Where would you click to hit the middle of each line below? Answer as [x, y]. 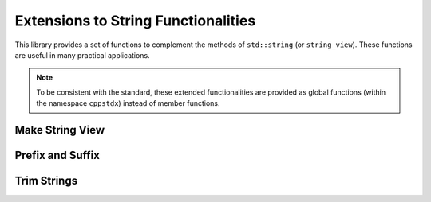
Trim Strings [46, 180]
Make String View [60, 130]
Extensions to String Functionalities [135, 21]
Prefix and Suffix [57, 155]
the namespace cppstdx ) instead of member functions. [128, 103]
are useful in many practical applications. [83, 55]
